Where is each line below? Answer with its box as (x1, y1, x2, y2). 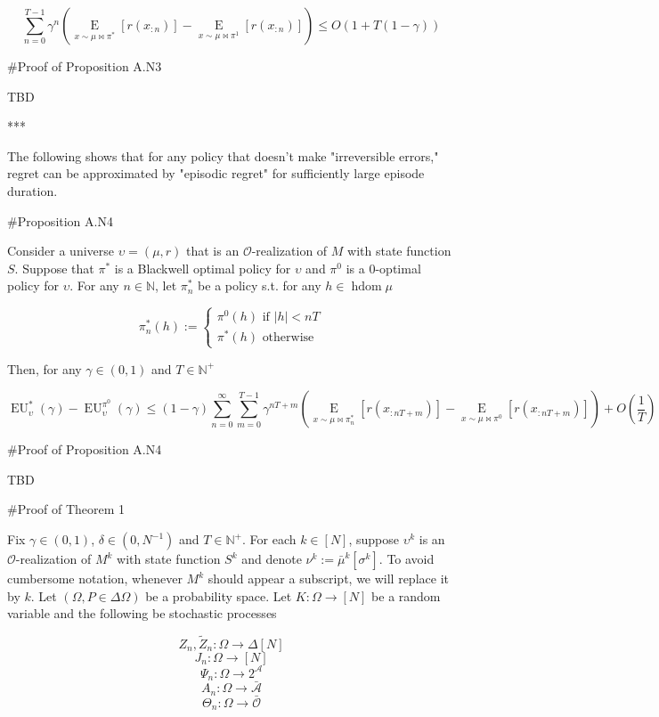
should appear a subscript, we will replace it (207, 569, 449, 588)
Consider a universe (7, 241, 115, 260)
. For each (242, 530, 297, 549)
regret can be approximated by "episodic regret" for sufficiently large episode (7, 164, 425, 183)
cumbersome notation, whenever (7, 569, 183, 588)
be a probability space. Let (145, 586, 292, 605)
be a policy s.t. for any (198, 276, 321, 295)
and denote (241, 550, 302, 568)
